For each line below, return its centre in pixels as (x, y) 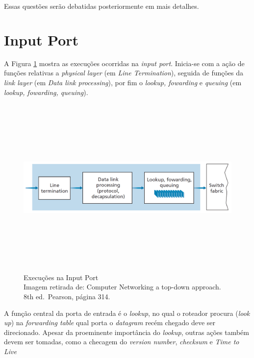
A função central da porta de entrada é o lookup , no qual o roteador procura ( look (127, 313)
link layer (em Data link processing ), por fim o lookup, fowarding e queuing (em (123, 82)
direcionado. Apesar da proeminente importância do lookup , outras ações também (127, 332)
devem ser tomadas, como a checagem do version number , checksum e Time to (122, 342)
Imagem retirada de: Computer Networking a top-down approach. (122, 287)
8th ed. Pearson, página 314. (67, 297)
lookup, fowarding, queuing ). (46, 92)
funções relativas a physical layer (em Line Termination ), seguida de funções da (124, 73)
